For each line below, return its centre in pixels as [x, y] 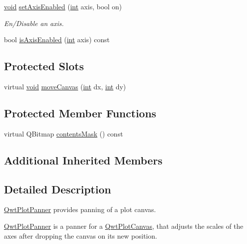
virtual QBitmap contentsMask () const [64, 133]
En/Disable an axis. [34, 23]
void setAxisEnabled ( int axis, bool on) [63, 6]
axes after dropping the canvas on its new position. [81, 235]
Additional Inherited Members [83, 160]
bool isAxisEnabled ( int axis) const [57, 40]
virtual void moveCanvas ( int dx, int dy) [65, 86]
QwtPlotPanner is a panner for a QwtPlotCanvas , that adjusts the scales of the [124, 226]
